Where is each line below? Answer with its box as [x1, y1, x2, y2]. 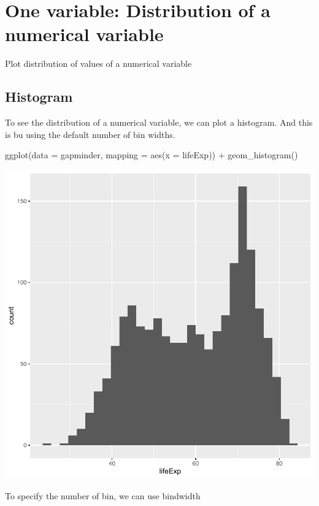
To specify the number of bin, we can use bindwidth [5, 489, 201, 502]
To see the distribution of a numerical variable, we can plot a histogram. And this [5, 116, 313, 129]
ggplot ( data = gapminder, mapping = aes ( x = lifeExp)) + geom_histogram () [5, 148, 298, 161]
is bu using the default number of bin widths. [5, 128, 175, 140]
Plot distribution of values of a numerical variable [5, 57, 192, 70]
